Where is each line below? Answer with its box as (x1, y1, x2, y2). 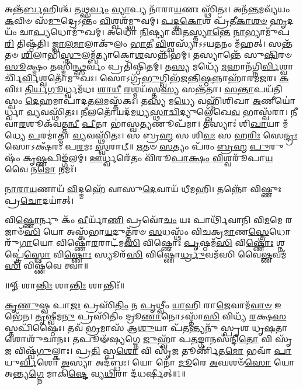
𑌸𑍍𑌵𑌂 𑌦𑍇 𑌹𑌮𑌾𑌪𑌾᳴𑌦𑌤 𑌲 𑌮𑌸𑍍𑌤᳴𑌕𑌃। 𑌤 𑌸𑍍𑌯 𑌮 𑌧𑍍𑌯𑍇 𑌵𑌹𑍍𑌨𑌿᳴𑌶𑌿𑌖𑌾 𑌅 (5, 94, 261, 106)
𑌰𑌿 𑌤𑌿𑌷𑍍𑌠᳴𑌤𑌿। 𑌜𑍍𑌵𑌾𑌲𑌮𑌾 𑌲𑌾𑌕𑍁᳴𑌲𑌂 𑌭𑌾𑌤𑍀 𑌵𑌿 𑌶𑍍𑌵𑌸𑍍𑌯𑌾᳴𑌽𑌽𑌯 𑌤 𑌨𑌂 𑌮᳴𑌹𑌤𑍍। (5, 37, 266, 49)
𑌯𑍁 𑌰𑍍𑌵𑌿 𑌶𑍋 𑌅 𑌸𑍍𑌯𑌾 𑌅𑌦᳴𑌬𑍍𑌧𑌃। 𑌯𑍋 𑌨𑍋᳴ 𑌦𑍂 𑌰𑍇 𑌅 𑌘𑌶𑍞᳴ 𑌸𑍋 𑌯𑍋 (5, 356, 295, 368)
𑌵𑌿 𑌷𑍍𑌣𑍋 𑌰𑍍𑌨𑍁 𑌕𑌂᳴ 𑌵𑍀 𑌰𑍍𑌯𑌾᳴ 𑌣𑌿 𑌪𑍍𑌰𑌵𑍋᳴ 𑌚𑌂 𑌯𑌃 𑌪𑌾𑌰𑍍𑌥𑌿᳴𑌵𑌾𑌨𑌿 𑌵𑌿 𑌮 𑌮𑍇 (5, 214, 283, 226)
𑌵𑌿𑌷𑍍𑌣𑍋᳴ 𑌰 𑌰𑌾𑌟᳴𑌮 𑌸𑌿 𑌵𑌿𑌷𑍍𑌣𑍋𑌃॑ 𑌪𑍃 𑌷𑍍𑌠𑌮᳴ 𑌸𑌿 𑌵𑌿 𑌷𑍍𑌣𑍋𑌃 (56, 236, 274, 249)
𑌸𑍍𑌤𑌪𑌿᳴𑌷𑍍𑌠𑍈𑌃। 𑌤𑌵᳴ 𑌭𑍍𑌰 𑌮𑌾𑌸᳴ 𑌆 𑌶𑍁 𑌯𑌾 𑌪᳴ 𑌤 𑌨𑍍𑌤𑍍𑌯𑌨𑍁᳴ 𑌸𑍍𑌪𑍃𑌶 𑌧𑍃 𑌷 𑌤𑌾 (5, 321, 288, 333)
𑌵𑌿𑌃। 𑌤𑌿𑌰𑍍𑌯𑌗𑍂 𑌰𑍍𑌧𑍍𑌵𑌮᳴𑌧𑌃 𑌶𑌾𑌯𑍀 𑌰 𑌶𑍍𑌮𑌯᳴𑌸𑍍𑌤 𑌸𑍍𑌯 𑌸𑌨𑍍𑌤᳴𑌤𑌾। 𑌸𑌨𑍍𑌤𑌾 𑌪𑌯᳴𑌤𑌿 (5, 83, 283, 95)
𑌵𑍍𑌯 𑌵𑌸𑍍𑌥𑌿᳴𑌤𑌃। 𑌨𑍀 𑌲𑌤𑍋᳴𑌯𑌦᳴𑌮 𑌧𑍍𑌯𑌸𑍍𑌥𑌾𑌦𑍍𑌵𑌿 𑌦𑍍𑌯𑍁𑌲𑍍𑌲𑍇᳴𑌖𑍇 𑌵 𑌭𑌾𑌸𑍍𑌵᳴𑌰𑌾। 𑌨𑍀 (26, 106, 297, 118)
